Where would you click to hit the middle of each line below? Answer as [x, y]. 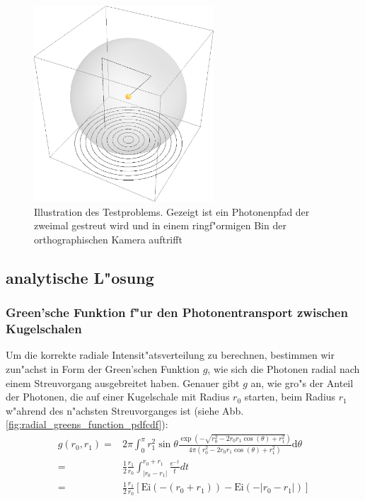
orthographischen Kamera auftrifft [108, 239]
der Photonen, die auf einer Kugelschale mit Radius [118, 397]
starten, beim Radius [290, 397]
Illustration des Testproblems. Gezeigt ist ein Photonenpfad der [172, 211]
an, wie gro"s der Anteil [302, 382]
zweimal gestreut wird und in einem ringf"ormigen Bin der [160, 225]
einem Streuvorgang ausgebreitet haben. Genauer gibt [123, 382]
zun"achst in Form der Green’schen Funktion [103, 369]
